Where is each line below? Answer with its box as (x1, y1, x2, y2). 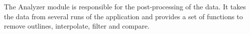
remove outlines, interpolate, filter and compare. (4, 21, 150, 31)
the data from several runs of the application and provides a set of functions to (4, 11, 243, 21)
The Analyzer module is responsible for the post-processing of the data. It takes (4, 1, 246, 11)
